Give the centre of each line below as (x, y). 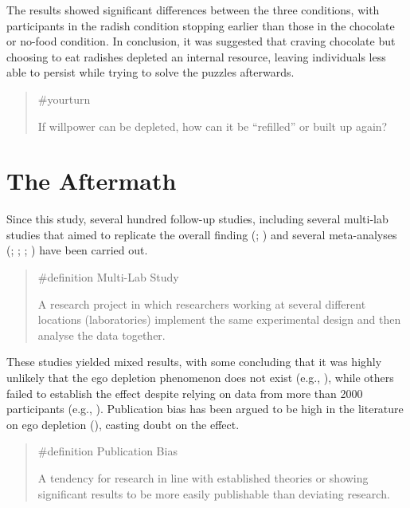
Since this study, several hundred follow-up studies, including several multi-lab (197, 219)
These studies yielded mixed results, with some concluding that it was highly (194, 362)
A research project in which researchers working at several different (202, 303)
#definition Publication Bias (107, 451)
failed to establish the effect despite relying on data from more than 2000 (185, 393)
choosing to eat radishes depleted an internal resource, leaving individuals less (196, 56)
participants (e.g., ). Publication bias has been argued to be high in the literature (205, 409)
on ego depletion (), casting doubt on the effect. (123, 424)
